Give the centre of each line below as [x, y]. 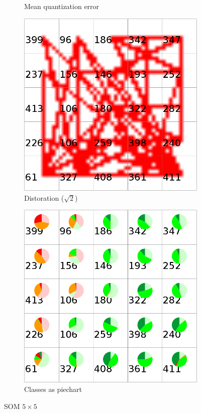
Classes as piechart [53, 389]
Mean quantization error [62, 6]
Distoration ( [44, 197]
